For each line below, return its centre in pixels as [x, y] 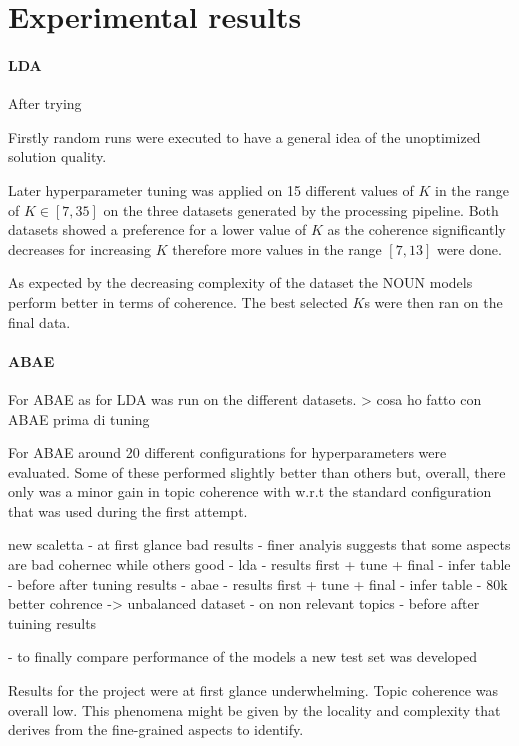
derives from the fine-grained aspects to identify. [156, 729]
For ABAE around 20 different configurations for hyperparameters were [227, 452]
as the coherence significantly [416, 229]
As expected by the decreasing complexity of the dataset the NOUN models [240, 282]
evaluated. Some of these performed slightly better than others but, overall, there [257, 471]
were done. [469, 248]
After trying [45, 103]
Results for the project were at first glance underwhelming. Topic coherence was [253, 690]
